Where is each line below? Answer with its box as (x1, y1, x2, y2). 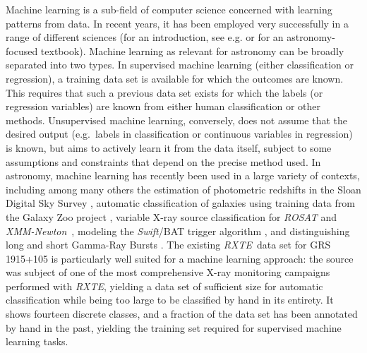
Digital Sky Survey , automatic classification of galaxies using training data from (6, 196, 355, 210)
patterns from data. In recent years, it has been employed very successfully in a (6, 16, 349, 30)
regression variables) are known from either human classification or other (6, 99, 320, 114)
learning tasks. (6, 334, 68, 349)
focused (6, 43, 38, 58)
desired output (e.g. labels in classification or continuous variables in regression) (6, 126, 353, 141)
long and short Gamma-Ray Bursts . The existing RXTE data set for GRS (6, 237, 331, 252)
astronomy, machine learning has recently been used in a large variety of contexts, (6, 168, 360, 183)
